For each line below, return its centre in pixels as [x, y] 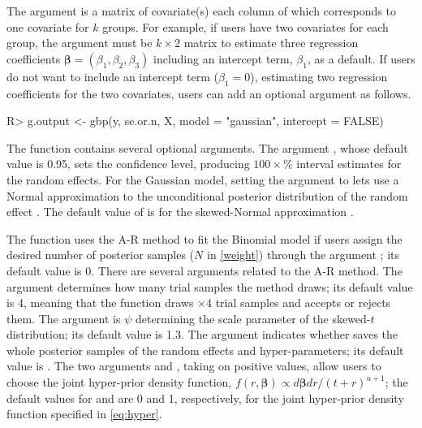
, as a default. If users [361, 58]
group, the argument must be [80, 43]
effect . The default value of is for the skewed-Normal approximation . [180, 212]
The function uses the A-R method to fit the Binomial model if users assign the [205, 238]
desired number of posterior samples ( [101, 255]
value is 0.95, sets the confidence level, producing [128, 164]
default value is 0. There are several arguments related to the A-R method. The [205, 270]
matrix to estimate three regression [271, 43]
